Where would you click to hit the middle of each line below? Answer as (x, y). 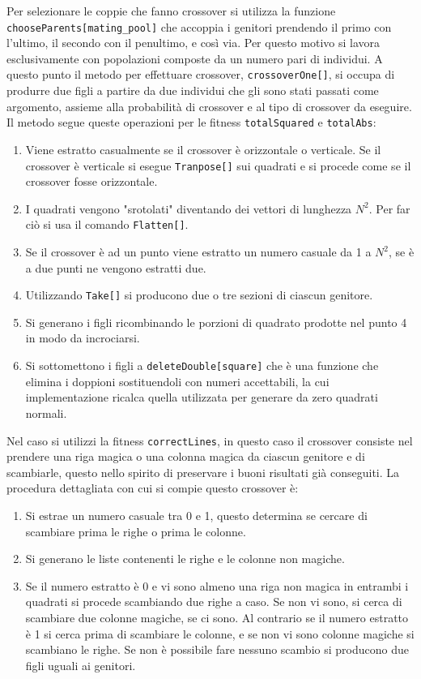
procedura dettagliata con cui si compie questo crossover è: (153, 488)
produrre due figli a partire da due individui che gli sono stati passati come (193, 90)
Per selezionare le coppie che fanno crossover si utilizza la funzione (171, 11)
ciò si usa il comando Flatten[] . (107, 224)
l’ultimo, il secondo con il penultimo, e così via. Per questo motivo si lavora (193, 43)
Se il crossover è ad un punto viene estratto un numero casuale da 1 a (198, 252)
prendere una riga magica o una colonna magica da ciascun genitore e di (186, 456)
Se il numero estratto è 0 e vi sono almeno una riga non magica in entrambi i (217, 585)
